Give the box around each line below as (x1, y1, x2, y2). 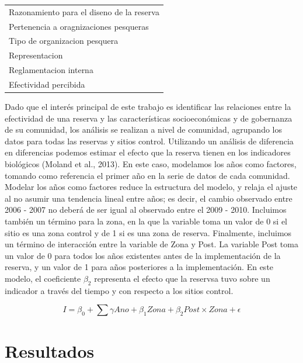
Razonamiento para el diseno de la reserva (9, 5, 159, 18)
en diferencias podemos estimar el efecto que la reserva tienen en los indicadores (5, 146, 291, 158)
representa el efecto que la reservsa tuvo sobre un (94, 272, 270, 284)
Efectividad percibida (9, 78, 85, 90)
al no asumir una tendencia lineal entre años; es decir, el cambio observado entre (5, 192, 292, 204)
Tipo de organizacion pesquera (9, 34, 119, 47)
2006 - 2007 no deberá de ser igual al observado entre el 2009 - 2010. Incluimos (5, 203, 287, 216)
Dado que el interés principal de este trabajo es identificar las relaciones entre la (5, 101, 291, 113)
